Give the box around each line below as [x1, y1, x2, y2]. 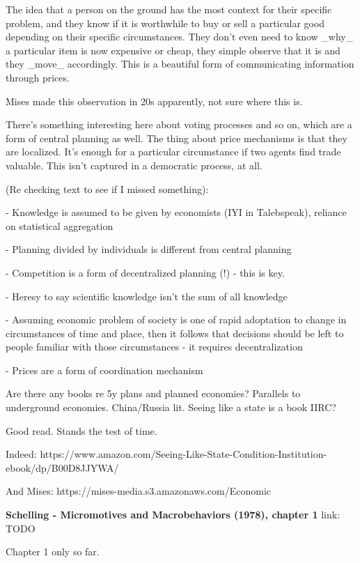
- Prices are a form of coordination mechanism [6, 362, 203, 377]
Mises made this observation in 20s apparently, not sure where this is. [6, 93, 303, 108]
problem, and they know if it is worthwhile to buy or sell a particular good [6, 15, 325, 30]
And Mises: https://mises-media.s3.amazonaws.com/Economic [6, 484, 272, 498]
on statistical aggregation [6, 218, 114, 233]
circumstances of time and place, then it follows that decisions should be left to [6, 325, 344, 340]
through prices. [6, 70, 70, 84]
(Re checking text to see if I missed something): [6, 181, 209, 196]
